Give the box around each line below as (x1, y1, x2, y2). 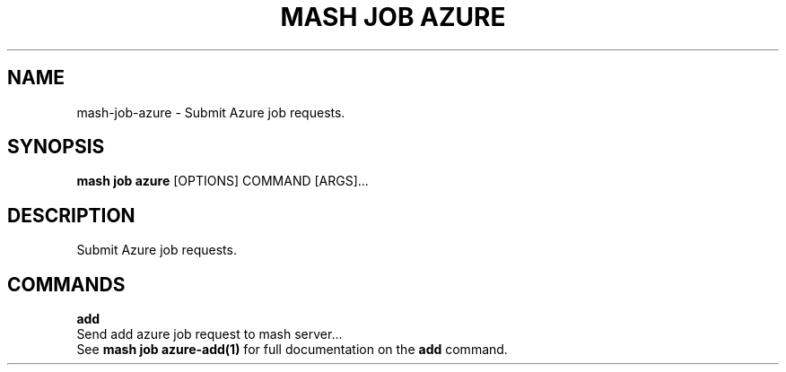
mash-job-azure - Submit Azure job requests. (76, 104, 345, 120)
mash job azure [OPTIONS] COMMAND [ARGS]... (76, 173, 369, 189)
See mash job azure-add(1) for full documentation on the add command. (76, 342, 508, 358)
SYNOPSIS (7, 135, 105, 159)
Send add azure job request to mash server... (76, 326, 343, 342)
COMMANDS (7, 273, 126, 296)
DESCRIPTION (7, 203, 135, 227)
